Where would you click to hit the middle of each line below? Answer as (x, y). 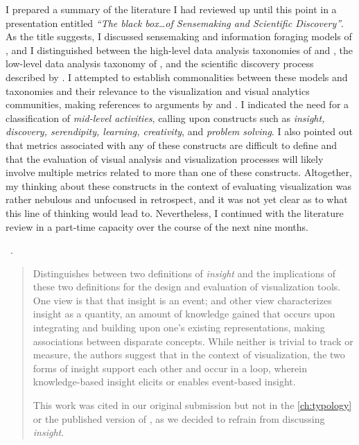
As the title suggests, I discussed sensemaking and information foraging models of (179, 36)
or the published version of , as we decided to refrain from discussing (179, 418)
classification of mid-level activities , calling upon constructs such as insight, (165, 117)
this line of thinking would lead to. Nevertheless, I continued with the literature (175, 212)
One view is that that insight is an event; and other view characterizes (182, 300)
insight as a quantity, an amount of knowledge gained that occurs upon (184, 314)
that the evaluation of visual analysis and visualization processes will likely (165, 158)
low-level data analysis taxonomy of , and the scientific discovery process (160, 63)
